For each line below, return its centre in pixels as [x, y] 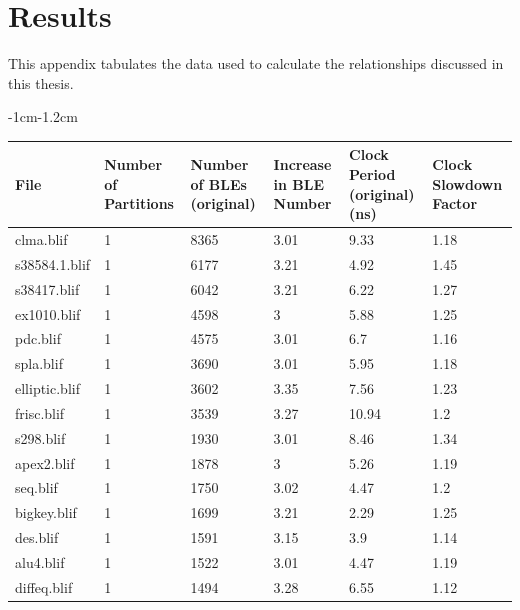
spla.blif [39, 363]
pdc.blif [38, 338]
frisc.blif [40, 412]
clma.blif [41, 239]
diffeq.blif [44, 586]
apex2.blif [45, 462]
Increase [302, 164]
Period [372, 174]
